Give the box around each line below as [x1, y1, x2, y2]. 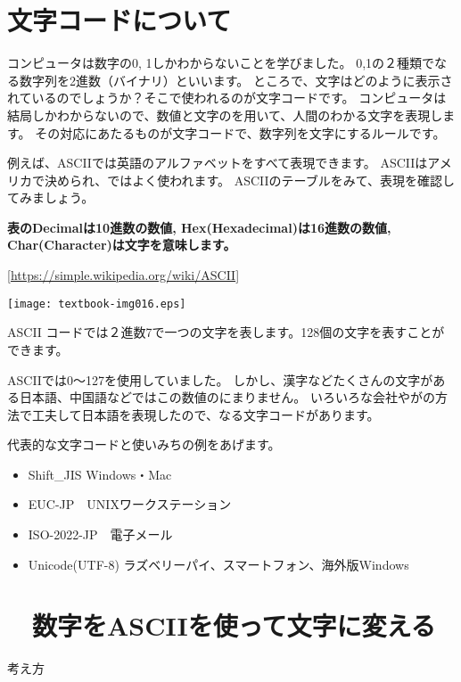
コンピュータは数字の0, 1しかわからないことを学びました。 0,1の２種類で [7, 53, 435, 72]
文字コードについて [7, 2, 232, 38]
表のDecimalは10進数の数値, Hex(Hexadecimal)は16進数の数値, [7, 218, 391, 236]
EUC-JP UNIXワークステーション [28, 495, 232, 514]
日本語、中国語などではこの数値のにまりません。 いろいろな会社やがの [19, 388, 435, 407]
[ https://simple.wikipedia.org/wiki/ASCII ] [7, 266, 240, 284]
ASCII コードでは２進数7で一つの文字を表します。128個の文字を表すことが [7, 323, 445, 341]
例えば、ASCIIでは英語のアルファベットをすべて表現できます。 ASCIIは [7, 153, 428, 172]
